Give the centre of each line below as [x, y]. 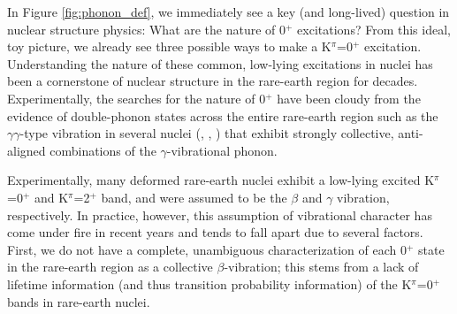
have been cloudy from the [349, 98]
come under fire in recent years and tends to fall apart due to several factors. [215, 232]
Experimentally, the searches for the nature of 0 [137, 98]
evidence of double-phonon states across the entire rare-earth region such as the [223, 115]
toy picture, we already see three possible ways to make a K [169, 46]
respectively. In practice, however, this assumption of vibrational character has [220, 214]
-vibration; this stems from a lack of [321, 267]
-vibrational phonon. [222, 150]
